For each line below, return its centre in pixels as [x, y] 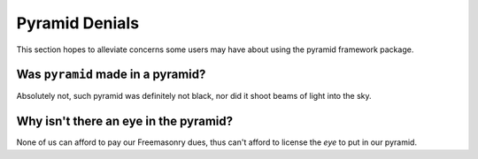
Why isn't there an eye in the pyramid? [125, 121]
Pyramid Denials [78, 23]
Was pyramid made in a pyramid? [111, 75]
